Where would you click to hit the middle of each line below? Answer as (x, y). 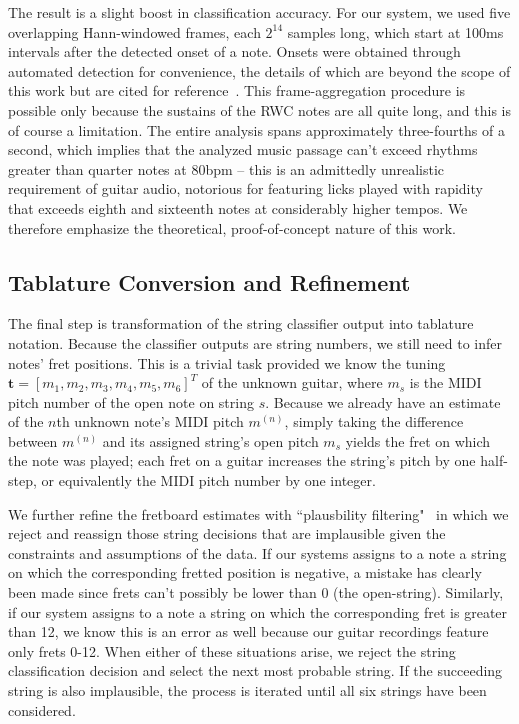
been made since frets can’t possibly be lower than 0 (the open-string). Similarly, (256, 592)
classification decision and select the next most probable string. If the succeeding (255, 670)
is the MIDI (445, 382)
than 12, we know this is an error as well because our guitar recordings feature (248, 631)
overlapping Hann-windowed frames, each (134, 31)
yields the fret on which (418, 440)
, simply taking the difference (374, 421)
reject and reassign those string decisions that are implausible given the (227, 533)
